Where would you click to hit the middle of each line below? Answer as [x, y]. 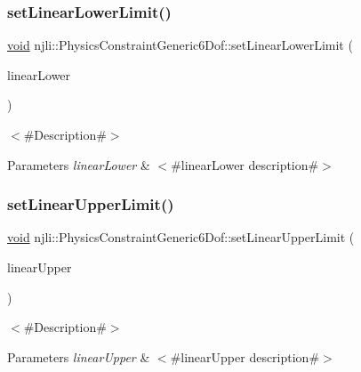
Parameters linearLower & [79, 164]
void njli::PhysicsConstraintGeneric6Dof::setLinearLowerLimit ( [180, 45]
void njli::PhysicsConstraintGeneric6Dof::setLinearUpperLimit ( [181, 237]
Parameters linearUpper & [79, 356]
